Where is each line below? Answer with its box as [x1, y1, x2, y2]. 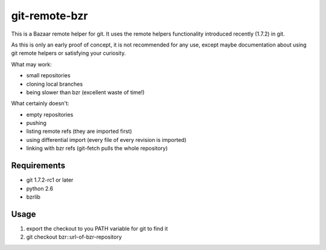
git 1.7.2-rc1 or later [26, 176, 74, 184]
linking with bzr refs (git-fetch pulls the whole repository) [26, 145, 168, 152]
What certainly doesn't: [11, 100, 69, 107]
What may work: [11, 60, 52, 68]
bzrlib [26, 193, 40, 200]
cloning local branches [26, 80, 83, 88]
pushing [26, 120, 46, 127]
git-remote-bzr [11, 9, 88, 22]
